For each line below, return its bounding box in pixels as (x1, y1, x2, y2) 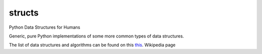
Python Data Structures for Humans (9, 24, 81, 30)
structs (9, 7, 39, 18)
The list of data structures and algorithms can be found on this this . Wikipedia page (9, 42, 176, 48)
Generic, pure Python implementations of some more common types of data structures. (9, 33, 184, 39)
